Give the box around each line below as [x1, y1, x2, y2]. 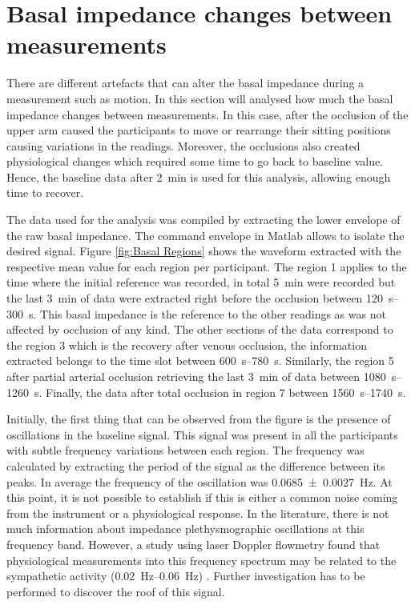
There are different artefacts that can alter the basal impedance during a [6, 74, 365, 91]
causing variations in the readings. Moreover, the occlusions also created [6, 137, 361, 154]
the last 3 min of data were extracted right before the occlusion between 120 [6, 290, 384, 307]
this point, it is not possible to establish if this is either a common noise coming [6, 489, 398, 506]
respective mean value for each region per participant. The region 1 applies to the [6, 258, 407, 274]
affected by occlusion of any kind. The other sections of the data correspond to [6, 321, 393, 338]
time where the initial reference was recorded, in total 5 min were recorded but [6, 274, 396, 290]
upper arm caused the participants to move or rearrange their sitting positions [6, 122, 391, 138]
